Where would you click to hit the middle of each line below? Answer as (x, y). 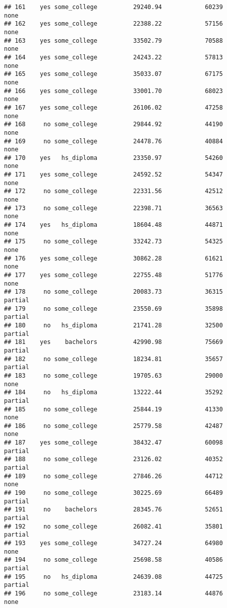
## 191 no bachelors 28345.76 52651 (113, 510)
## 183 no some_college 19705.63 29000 (113, 375)
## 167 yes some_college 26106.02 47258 (113, 107)
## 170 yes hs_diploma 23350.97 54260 (113, 158)
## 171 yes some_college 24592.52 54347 (113, 175)
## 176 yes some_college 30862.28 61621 (113, 258)
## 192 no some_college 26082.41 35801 (113, 526)
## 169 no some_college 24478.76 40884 (113, 141)
